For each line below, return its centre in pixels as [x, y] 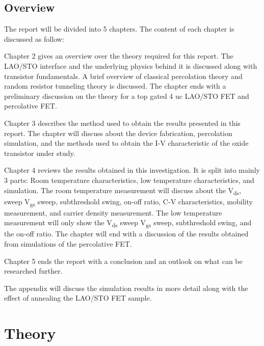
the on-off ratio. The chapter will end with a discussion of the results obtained [126, 234]
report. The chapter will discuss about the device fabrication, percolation [118, 133]
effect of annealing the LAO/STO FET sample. [78, 298]
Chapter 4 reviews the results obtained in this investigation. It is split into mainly [132, 170]
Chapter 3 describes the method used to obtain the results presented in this [122, 123]
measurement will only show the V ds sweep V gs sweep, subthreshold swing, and [128, 223]
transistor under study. [40, 153]
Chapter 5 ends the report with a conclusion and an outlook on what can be [123, 261]
